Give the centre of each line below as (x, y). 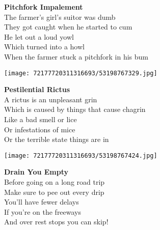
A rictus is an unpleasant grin (51, 99)
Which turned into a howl (44, 47)
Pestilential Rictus (37, 89)
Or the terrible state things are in (57, 139)
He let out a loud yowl (39, 36)
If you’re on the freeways (43, 211)
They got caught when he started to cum (68, 27)
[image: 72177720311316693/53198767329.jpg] (81, 73)
